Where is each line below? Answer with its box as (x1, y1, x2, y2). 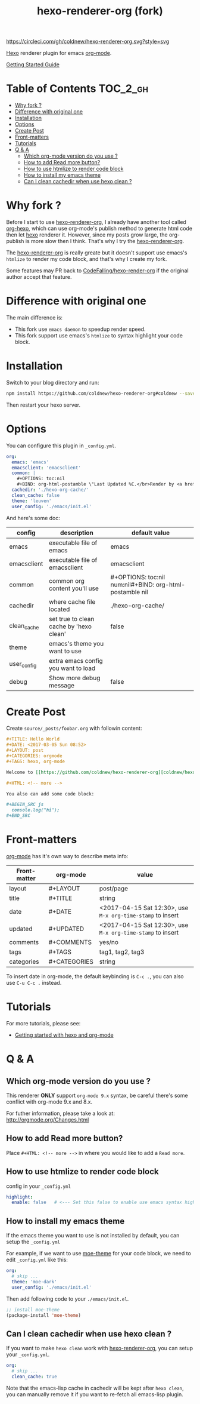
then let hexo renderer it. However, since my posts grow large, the (6, 231, 168, 238)
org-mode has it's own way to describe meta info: (6, 853, 129, 859)
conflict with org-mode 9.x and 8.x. (6, 1098, 93, 1105)
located (48, 605, 70, 613)
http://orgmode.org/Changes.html (6, 1116, 89, 1123)
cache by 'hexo (48, 622, 92, 631)
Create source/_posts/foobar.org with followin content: (6, 724, 142, 732)
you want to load (48, 664, 96, 672)
